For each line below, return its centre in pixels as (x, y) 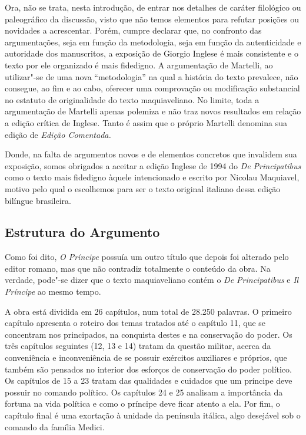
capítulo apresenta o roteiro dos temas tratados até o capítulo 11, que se (135, 323)
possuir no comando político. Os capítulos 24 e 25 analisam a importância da (144, 392)
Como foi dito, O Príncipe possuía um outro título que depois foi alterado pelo (147, 257)
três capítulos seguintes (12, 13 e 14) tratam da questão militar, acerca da (138, 346)
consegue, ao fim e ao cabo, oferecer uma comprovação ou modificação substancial (152, 88)
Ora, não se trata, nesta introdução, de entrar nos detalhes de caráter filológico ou (153, 7)
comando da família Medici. (55, 426)
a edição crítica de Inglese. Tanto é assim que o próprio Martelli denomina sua (146, 122)
